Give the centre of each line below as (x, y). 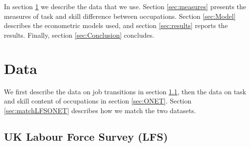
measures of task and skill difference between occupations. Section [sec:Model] (120, 16)
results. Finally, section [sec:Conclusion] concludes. (79, 35)
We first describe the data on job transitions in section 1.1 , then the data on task (125, 91)
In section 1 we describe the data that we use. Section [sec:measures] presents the (125, 6)
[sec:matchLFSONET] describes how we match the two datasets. (100, 110)
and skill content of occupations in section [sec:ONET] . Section (98, 101)
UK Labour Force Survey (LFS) (86, 136)
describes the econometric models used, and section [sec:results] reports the (116, 25)
